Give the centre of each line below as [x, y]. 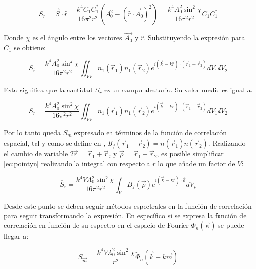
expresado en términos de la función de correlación [151, 132]
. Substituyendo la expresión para [194, 38]
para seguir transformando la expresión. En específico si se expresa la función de [125, 215]
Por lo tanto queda [32, 132]
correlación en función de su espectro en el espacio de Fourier [96, 225]
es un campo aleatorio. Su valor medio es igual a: [178, 90]
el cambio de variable [36, 154]
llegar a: [16, 236]
